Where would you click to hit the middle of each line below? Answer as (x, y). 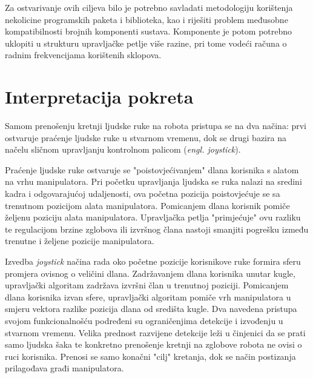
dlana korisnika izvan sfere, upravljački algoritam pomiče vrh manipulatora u (148, 297)
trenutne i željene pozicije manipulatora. (80, 241)
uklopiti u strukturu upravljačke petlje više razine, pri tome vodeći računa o (146, 43)
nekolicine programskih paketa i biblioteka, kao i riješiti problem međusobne (147, 19)
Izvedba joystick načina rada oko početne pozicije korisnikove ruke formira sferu (153, 261)
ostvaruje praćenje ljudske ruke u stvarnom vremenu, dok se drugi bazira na (146, 137)
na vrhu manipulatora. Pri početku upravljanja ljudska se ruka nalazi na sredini (153, 181)
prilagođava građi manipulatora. (64, 368)
